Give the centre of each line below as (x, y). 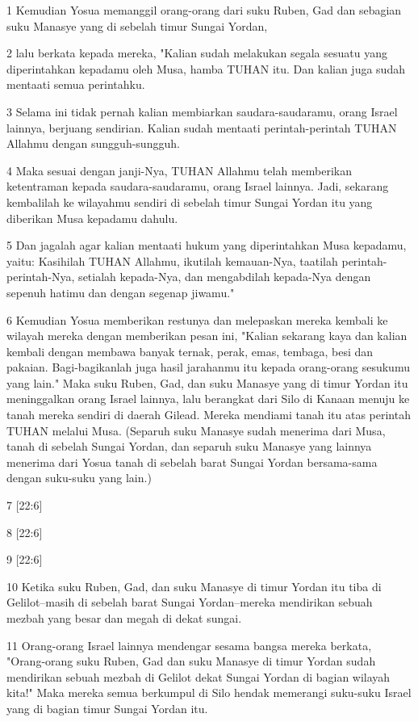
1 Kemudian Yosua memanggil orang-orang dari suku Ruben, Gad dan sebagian (204, 10)
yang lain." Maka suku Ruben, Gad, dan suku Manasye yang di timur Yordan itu (207, 382)
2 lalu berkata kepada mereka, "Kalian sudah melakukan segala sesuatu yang (197, 53)
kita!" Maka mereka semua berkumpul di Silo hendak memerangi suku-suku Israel (209, 693)
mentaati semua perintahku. (76, 84)
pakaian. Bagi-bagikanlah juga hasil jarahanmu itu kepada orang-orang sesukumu (208, 367)
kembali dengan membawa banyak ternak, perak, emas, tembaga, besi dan (190, 351)
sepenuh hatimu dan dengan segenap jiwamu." (121, 292)
